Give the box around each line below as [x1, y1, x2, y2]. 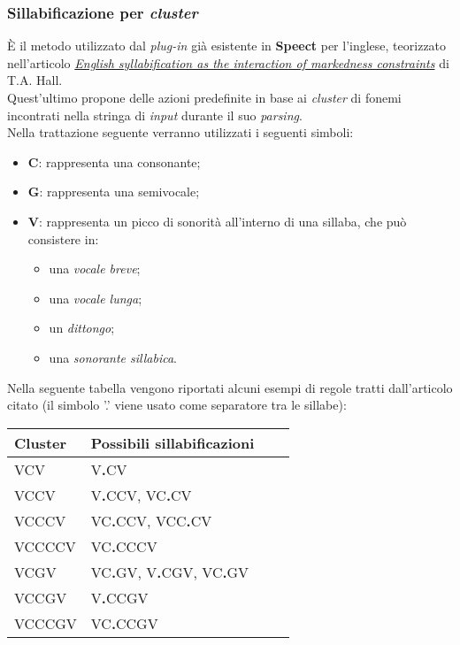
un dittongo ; [49, 319, 115, 337]
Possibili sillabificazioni [90, 432, 255, 453]
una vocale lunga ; [49, 288, 142, 307]
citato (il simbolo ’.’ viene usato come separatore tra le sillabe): [7, 395, 347, 414]
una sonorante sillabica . [49, 348, 177, 366]
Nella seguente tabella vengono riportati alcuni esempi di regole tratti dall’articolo [7, 378, 453, 396]
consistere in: [27, 229, 99, 248]
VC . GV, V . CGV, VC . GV [90, 561, 249, 582]
